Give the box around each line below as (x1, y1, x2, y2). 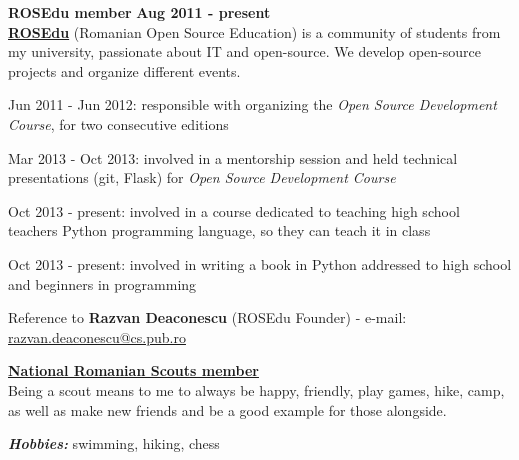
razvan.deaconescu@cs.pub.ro (8, 326, 186, 347)
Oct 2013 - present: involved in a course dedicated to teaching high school (8, 200, 460, 221)
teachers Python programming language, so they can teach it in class (8, 220, 431, 241)
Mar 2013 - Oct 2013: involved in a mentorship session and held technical (8, 147, 458, 168)
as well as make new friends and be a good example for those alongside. (8, 399, 447, 420)
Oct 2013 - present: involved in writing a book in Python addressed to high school (8, 253, 512, 274)
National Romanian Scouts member (8, 360, 259, 381)
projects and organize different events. (8, 60, 241, 81)
